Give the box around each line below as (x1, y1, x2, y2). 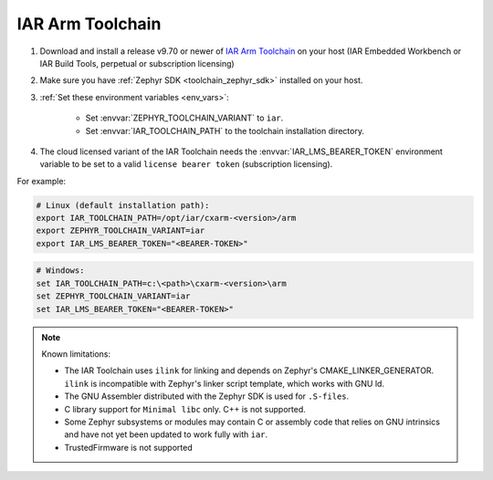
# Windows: (36, 266, 85, 276)
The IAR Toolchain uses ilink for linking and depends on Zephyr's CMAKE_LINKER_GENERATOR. (64, 365, 435, 376)
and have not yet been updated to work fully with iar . (64, 429, 268, 440)
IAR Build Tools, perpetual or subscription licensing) (39, 57, 235, 68)
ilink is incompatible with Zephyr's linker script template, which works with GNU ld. (64, 378, 385, 389)
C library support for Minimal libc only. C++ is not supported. (64, 403, 306, 414)
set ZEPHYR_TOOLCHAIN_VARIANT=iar (36, 291, 191, 301)
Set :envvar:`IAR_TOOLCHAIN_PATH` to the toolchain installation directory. (85, 125, 365, 136)
